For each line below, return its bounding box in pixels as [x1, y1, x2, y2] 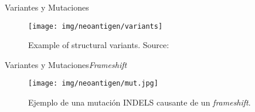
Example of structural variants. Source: [28, 39, 169, 51]
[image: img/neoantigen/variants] [28, 22, 163, 30]
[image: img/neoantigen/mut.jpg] [28, 79, 158, 88]
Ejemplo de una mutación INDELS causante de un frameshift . [28, 96, 251, 108]
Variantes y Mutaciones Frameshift [5, 58, 127, 70]
